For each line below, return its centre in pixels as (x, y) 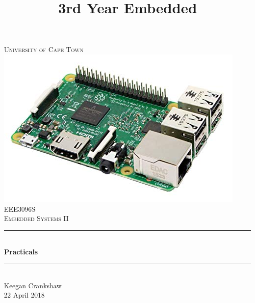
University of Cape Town (44, 49)
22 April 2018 (24, 295)
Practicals (21, 252)
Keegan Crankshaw (33, 285)
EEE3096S (20, 208)
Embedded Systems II (36, 218)
